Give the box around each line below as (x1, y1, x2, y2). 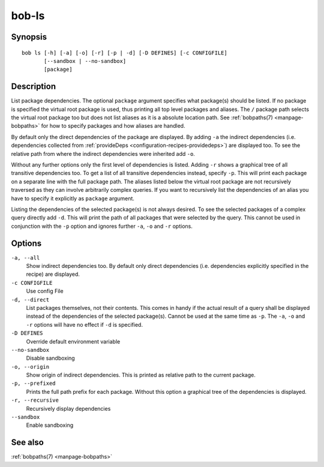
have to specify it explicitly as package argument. (11, 195, 135, 202)
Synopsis (11, 32, 47, 42)
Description (11, 82, 56, 92)
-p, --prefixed (11, 380, 56, 387)
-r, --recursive (11, 397, 59, 404)
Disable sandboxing (26, 354, 75, 362)
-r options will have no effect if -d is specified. (26, 321, 143, 328)
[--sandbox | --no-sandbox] (44, 58, 127, 64)
